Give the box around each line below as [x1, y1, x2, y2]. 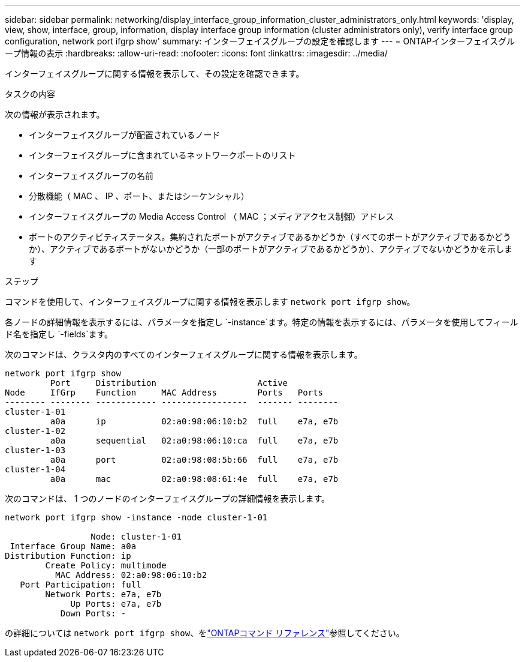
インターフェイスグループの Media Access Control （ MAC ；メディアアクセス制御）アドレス [29, 211, 394, 221]
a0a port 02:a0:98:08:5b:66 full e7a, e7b [50, 455, 339, 465]
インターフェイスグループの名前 [29, 170, 153, 181]
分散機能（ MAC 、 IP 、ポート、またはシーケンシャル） [29, 191, 249, 201]
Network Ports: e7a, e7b [45, 589, 162, 599]
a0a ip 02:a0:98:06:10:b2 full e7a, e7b [50, 417, 339, 426]
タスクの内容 [5, 89, 55, 99]
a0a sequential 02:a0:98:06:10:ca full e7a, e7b [50, 436, 339, 445]
